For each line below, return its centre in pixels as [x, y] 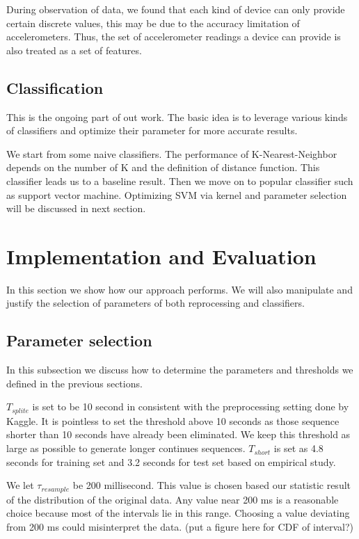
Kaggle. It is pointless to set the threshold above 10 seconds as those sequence [173, 420]
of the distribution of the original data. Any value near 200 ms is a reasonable [173, 499]
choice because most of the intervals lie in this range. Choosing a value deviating [178, 513]
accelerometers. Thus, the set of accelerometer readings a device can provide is [174, 37]
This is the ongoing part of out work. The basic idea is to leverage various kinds [177, 116]
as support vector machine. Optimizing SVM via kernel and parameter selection [177, 194]
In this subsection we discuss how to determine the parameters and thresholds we [180, 370]
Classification [55, 87]
